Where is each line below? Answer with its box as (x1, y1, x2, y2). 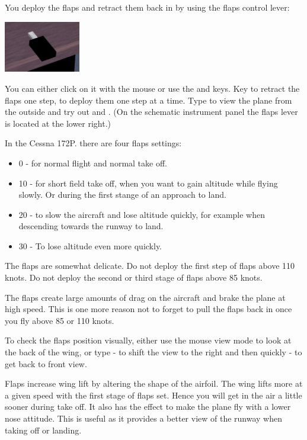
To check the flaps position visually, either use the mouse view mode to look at (5, 334, 292, 346)
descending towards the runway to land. (18, 220, 164, 232)
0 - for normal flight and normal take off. (18, 156, 167, 169)
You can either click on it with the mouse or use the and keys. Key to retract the (5, 82, 300, 94)
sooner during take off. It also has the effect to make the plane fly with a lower (5, 400, 291, 413)
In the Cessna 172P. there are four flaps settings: (5, 137, 182, 149)
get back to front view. (5, 357, 87, 370)
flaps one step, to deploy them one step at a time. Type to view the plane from (5, 94, 292, 106)
